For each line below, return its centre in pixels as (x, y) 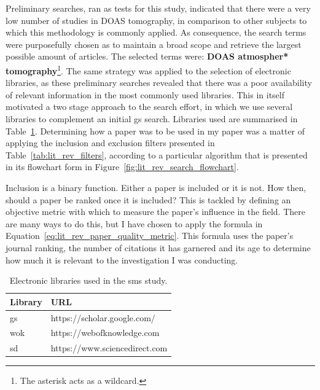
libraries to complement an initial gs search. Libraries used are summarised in (152, 119)
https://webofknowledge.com (105, 333)
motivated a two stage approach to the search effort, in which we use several (149, 107)
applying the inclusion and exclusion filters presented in (110, 143)
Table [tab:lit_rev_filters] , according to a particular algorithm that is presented (157, 154)
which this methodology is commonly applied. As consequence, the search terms (156, 32)
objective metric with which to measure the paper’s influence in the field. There (155, 212)
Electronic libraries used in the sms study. (88, 280)
